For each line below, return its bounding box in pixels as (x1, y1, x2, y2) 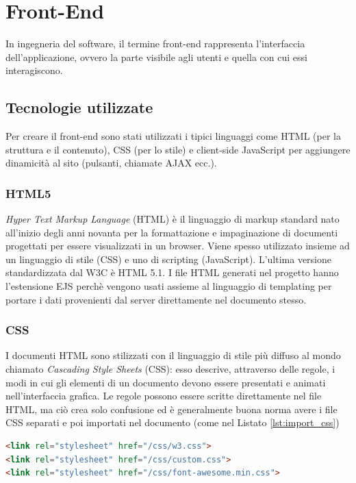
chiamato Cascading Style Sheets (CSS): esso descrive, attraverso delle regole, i (5, 362, 335, 376)
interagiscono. (5, 63, 63, 77)
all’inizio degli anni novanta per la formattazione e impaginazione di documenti (5, 225, 338, 239)
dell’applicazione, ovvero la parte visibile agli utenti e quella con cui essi (5, 49, 307, 64)
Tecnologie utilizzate (5, 97, 153, 118)
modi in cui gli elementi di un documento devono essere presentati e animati (5, 375, 326, 389)
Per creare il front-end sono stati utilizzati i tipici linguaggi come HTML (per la (5, 129, 341, 143)
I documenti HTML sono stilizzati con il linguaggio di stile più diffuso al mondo (5, 348, 341, 362)
